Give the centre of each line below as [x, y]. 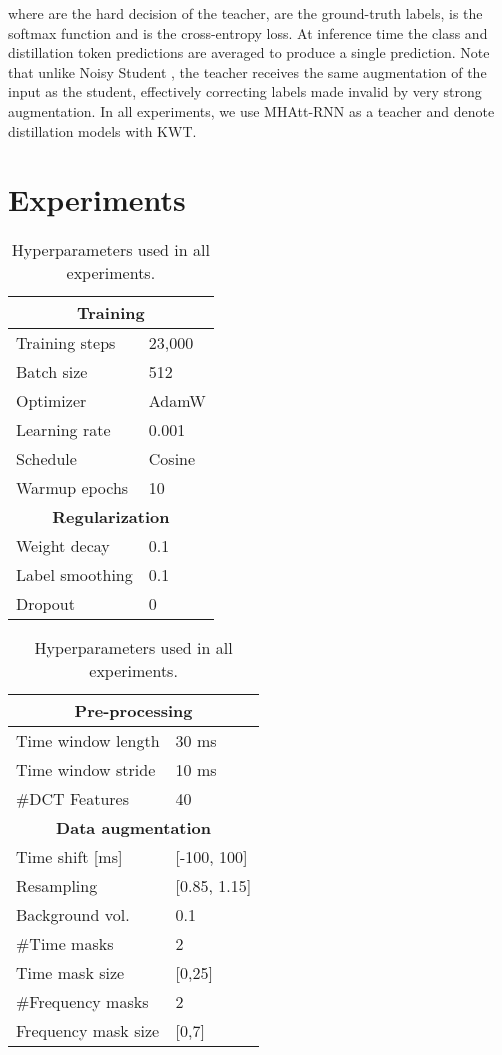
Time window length [88, 741]
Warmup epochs [72, 488]
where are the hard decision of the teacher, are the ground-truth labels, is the [245, 13]
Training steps [66, 343]
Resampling [57, 886]
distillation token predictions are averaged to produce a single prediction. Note [249, 52]
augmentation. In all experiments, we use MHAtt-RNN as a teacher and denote [251, 110]
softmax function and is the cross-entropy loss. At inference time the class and [248, 32]
